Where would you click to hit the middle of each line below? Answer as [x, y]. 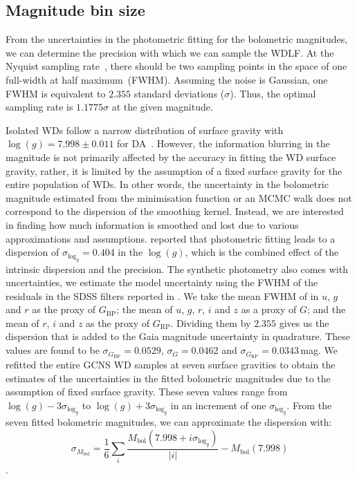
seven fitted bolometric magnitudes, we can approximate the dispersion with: [169, 422]
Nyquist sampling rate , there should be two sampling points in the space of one [176, 66]
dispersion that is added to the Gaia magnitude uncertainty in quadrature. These [178, 336]
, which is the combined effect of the [262, 252]
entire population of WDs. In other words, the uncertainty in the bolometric [167, 184]
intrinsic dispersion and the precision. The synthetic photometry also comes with [177, 269]
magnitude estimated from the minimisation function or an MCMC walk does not [179, 197]
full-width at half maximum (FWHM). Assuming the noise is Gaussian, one [167, 79]
